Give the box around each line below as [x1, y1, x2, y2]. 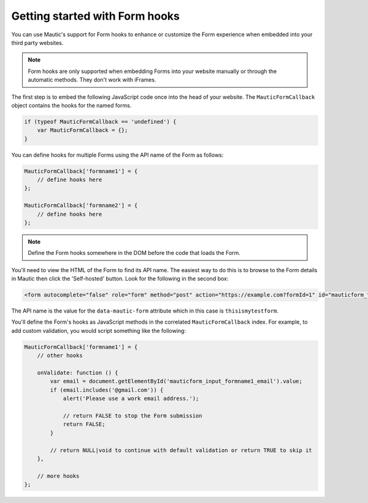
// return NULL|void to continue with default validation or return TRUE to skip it [50, 446, 312, 454]
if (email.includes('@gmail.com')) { [50, 386, 164, 393]
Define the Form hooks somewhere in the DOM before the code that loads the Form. [28, 249, 240, 257]
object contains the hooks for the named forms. [11, 101, 132, 109]
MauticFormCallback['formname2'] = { [24, 202, 138, 209]
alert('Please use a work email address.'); [63, 395, 199, 402]
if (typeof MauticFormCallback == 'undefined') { [24, 118, 177, 125]
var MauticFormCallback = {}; [37, 127, 128, 134]
